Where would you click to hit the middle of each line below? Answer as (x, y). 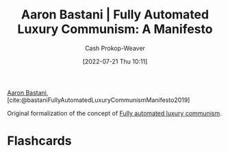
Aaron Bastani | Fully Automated (115, 15)
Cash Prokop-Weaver (115, 48)
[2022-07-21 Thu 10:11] (115, 61)
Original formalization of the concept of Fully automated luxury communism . (114, 113)
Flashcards (39, 141)
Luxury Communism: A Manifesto (115, 29)
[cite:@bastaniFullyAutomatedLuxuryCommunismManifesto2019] (99, 100)
